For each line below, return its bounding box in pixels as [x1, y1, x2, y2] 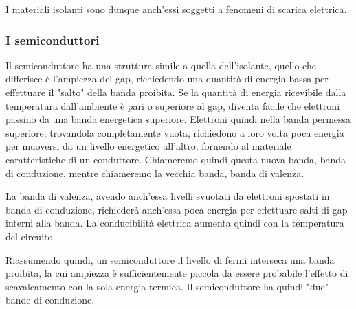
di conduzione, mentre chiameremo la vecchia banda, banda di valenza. [5, 165, 304, 180]
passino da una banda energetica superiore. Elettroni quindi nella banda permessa [5, 112, 351, 126]
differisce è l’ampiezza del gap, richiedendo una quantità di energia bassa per [5, 71, 329, 86]
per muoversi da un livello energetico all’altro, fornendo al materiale [5, 139, 291, 153]
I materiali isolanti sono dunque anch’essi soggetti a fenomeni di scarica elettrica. [5, 2, 347, 16]
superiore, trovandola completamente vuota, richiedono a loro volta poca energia [5, 125, 344, 139]
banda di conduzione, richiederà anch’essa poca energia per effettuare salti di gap [5, 202, 348, 216]
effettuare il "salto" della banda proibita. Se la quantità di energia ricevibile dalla [5, 85, 346, 99]
